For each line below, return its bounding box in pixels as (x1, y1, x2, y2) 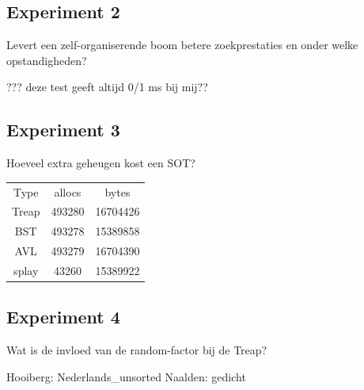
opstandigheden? (6, 52, 87, 68)
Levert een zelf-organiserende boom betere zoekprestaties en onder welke (6, 36, 358, 53)
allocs (54, 183, 82, 200)
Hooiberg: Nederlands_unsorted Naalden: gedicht (6, 368, 246, 384)
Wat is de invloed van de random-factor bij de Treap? (6, 342, 267, 358)
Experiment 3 (6, 117, 120, 142)
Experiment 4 (6, 304, 120, 329)
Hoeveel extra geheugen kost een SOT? (6, 155, 195, 171)
